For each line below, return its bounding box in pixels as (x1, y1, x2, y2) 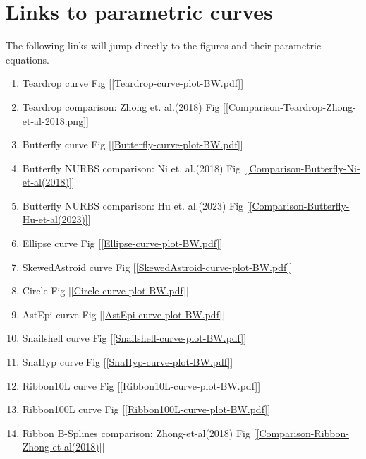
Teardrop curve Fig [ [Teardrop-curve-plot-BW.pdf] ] (22, 76, 244, 90)
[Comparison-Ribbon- (256, 425, 349, 440)
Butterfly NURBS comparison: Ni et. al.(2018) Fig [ (22, 160, 247, 175)
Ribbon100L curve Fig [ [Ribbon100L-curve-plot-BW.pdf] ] (22, 402, 271, 417)
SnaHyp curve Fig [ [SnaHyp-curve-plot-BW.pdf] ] (22, 354, 233, 369)
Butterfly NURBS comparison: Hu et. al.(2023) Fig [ (22, 198, 250, 213)
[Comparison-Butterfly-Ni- (246, 160, 360, 175)
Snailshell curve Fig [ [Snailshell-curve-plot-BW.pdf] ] (22, 330, 247, 345)
